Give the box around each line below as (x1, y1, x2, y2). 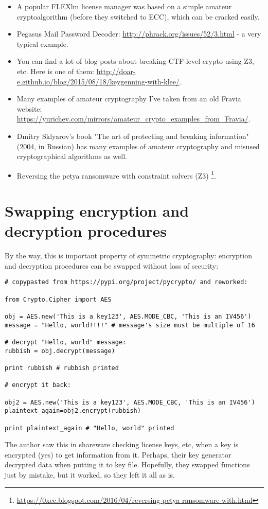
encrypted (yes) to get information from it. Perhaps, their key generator (5, 449, 231, 460)
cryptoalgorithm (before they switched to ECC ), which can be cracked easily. (16, 11, 260, 22)
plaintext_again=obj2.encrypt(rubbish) (5, 407, 141, 415)
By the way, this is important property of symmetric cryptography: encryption (5, 250, 253, 261)
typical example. (16, 38, 68, 49)
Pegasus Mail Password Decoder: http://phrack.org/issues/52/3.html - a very (16, 28, 261, 39)
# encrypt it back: (5, 381, 71, 389)
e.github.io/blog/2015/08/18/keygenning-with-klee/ (16, 76, 180, 86)
